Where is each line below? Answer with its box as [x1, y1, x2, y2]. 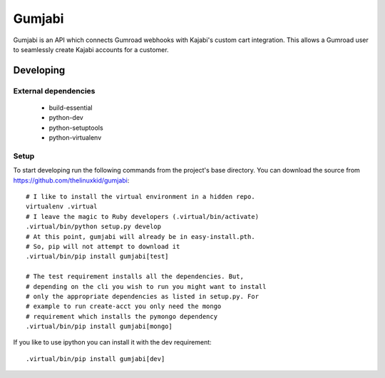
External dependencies [13, 86, 96, 96]
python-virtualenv [48, 133, 102, 142]
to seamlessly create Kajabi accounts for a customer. [13, 45, 169, 53]
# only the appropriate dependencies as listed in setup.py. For [26, 292, 260, 300]
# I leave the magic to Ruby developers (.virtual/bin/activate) [26, 213, 260, 220]
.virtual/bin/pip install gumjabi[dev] [26, 354, 165, 363]
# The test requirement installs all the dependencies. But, [26, 272, 244, 281]
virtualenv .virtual [26, 203, 98, 210]
